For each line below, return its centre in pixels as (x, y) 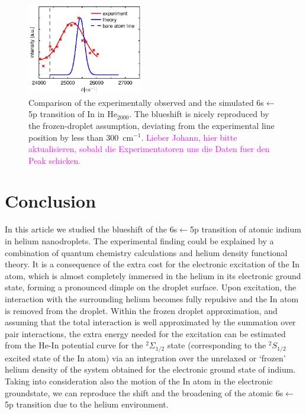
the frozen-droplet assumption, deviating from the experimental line (152, 125)
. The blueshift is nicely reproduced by (199, 114)
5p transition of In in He (73, 114)
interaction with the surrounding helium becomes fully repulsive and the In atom (152, 298)
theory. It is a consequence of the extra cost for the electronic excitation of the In (152, 264)
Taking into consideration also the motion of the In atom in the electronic (139, 381)
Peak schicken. (55, 160)
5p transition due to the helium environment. (87, 404)
